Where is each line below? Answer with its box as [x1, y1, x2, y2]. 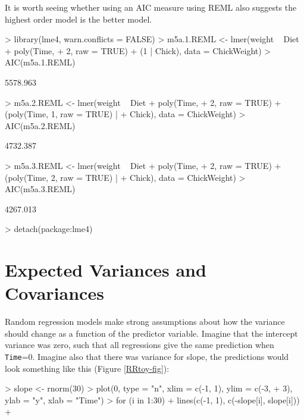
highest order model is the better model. [5, 12, 152, 25]
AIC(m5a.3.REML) [5, 183, 76, 195]
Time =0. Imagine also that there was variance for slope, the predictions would [5, 350, 289, 362]
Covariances [5, 281, 104, 305]
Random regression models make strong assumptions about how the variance [5, 315, 285, 328]
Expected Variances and [5, 258, 206, 282]
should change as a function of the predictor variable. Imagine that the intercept [5, 327, 298, 339]
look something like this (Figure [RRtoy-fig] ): [5, 362, 170, 374]
